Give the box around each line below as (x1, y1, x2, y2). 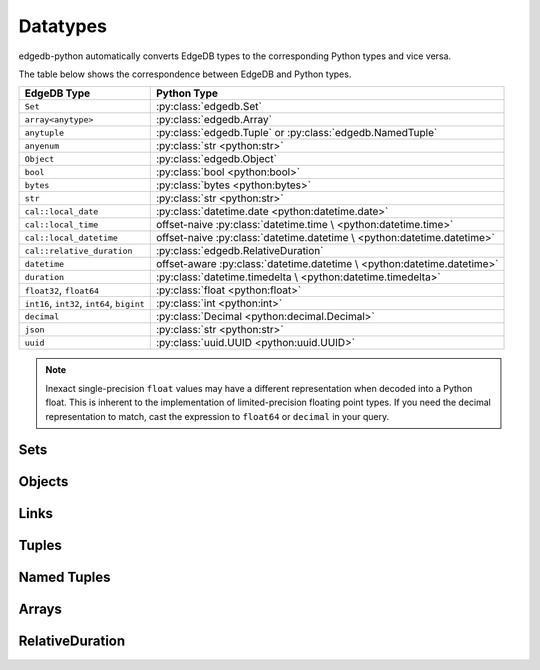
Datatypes (18, 15, 107, 37)
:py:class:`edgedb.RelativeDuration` (155, 244, 324, 258)
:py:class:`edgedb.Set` (155, 100, 262, 114)
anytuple (24, 127, 65, 138)
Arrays (18, 601, 62, 618)
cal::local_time (24, 219, 99, 230)
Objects (18, 473, 69, 490)
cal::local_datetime (24, 232, 119, 243)
